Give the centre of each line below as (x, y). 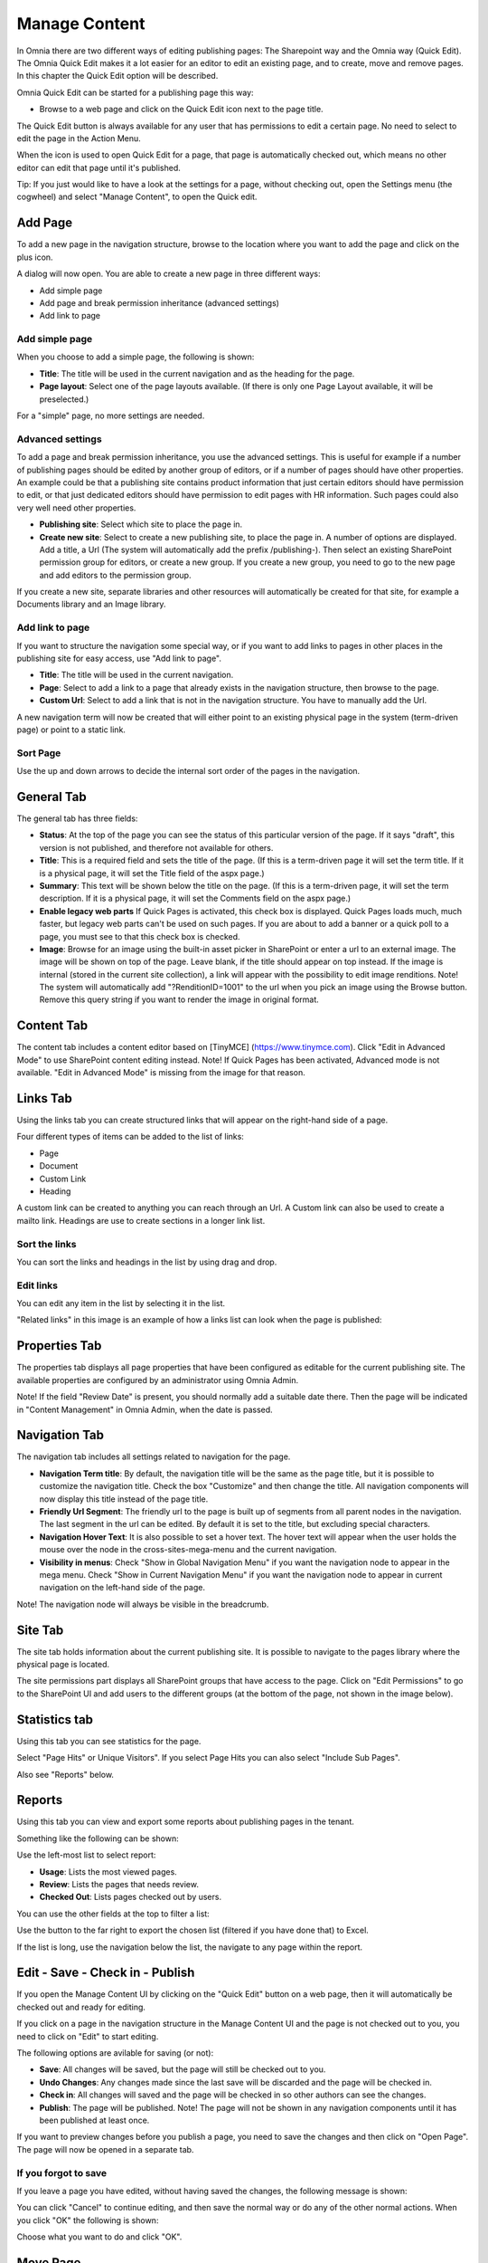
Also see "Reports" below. (66, 1774)
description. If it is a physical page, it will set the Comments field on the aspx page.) (195, 898)
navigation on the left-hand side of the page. (122, 1588)
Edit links (38, 1285)
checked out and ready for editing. (81, 2007)
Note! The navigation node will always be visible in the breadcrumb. (143, 1604)
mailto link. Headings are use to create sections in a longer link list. (141, 1220)
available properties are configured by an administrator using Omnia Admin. (158, 1380)
